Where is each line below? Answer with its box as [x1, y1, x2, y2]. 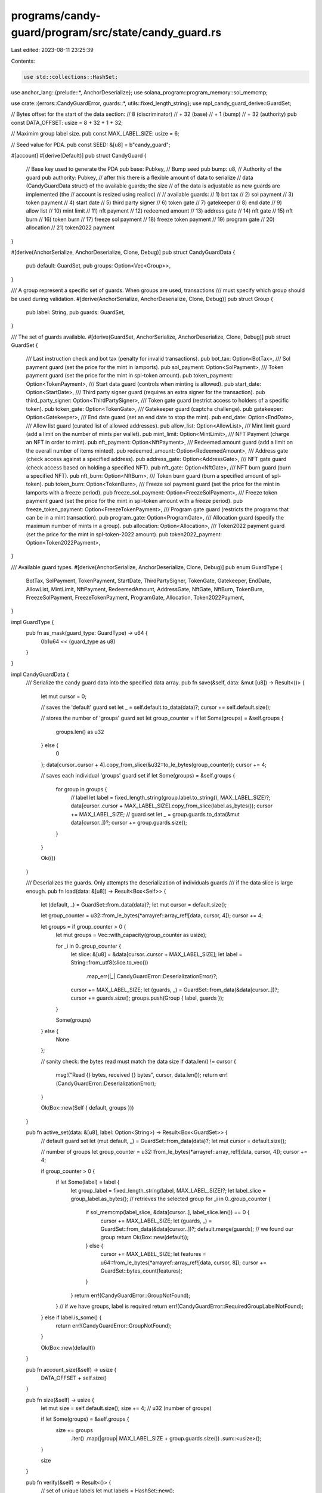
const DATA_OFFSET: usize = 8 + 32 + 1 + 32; [11, 119, 123, 126]
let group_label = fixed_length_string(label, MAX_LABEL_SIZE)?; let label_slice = [70, 1187, 267, 1194]
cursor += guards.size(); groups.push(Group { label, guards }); [70, 994, 224, 1002]
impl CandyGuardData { [11, 671, 69, 678]
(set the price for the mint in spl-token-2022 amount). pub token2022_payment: [26, 530, 222, 537]
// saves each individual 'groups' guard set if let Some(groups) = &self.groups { [41, 772, 236, 779]
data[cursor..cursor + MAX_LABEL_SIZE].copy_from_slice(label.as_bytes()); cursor [70, 802, 273, 809]
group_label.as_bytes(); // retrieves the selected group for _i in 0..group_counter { [70, 1195, 271, 1202]
